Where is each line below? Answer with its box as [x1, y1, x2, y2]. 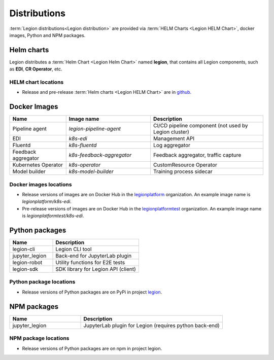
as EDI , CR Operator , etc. [9, 66, 63, 72]
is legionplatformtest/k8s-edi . [22, 213, 84, 219]
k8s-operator [68, 161, 101, 168]
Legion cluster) [153, 128, 190, 135]
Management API [153, 135, 195, 142]
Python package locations [9, 278, 76, 285]
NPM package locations [9, 335, 70, 342]
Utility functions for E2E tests [55, 259, 125, 266]
